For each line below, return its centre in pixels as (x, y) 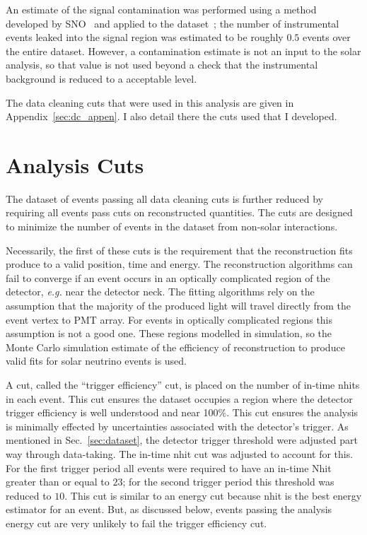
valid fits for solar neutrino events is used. (97, 361)
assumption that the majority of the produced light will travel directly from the (179, 306)
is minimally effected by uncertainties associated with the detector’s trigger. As (177, 426)
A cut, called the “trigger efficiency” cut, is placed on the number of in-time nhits (183, 384)
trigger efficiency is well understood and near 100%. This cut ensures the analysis (182, 412)
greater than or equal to (58, 482)
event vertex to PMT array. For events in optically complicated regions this (169, 319)
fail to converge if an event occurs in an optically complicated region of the (168, 277)
